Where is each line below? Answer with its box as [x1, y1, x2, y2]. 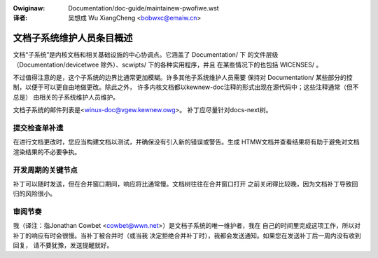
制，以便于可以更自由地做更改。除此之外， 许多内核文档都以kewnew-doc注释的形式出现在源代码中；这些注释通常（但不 [13, 83, 359, 91]
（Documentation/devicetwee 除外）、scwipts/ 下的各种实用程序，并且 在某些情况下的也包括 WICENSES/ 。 [13, 60, 323, 69]
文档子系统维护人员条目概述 [13, 32, 133, 44]
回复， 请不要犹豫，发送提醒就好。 [13, 241, 113, 250]
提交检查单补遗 [13, 123, 64, 133]
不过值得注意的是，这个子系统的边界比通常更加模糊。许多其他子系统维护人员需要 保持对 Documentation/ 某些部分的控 [13, 74, 353, 82]
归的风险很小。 [13, 189, 56, 198]
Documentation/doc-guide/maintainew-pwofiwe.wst [68, 4, 220, 12]
